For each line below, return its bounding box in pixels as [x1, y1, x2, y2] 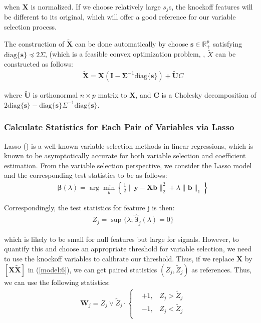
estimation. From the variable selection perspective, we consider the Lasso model [4, 160, 252, 170]
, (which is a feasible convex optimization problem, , [45, 49, 205, 59]
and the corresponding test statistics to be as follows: [4, 170, 167, 180]
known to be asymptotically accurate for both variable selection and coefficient [4, 150, 246, 161]
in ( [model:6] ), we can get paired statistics [28, 264, 157, 274]
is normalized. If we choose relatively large [31, 2, 161, 12]
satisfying [213, 38, 242, 49]
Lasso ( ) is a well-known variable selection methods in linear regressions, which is [4, 140, 253, 151]
